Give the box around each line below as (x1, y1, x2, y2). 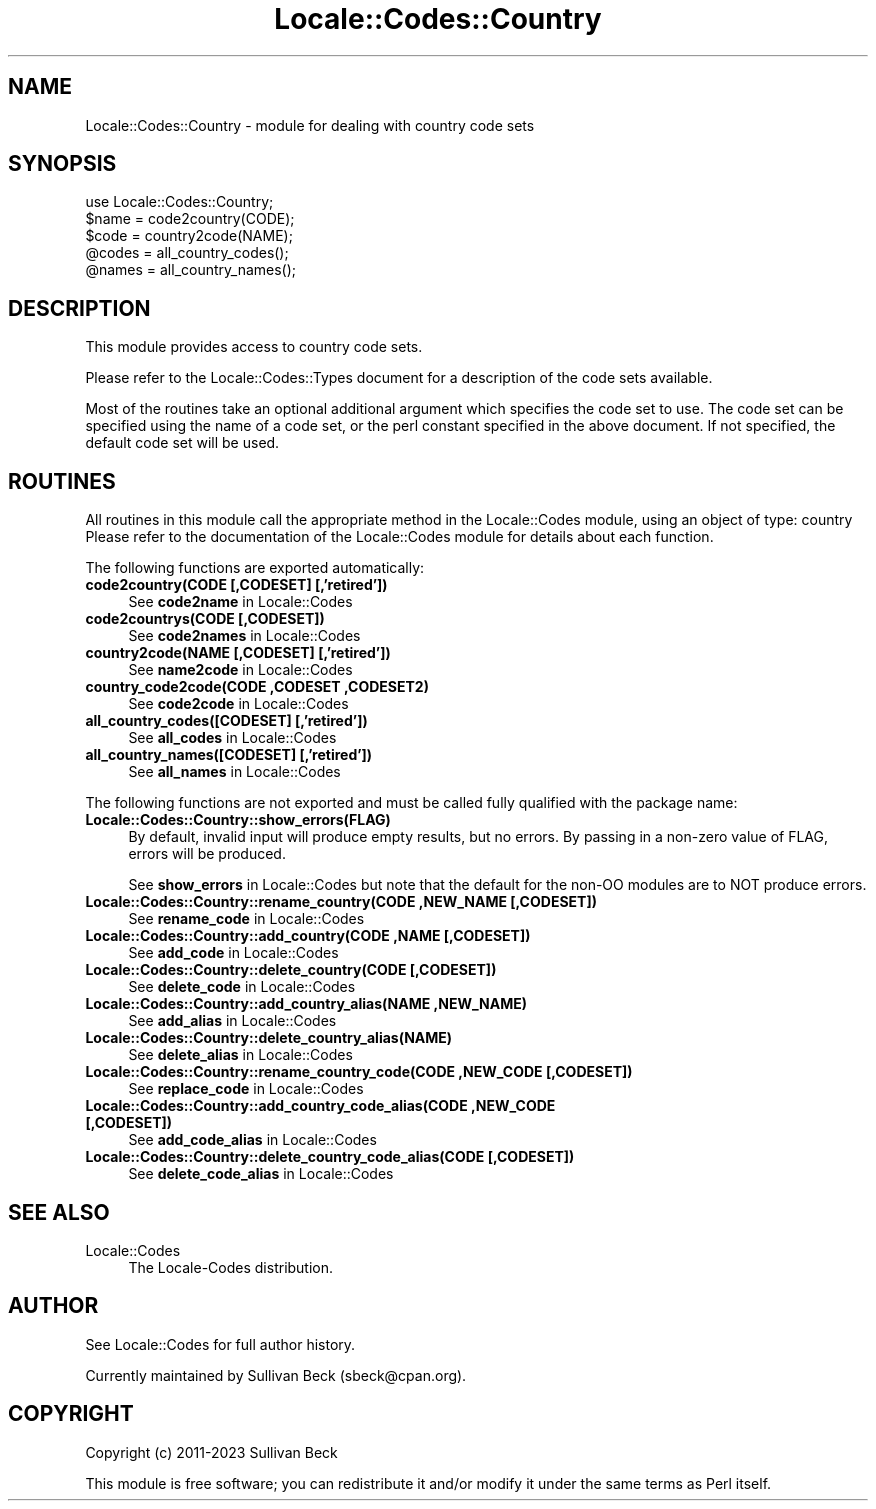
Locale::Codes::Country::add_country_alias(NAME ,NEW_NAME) (85, 995, 528, 1013)
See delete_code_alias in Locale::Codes (128, 1165, 394, 1183)
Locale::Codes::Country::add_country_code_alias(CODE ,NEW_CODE (85, 1097, 556, 1115)
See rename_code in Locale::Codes (128, 910, 365, 928)
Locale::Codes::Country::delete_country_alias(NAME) (85, 1029, 453, 1047)
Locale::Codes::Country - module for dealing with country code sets (85, 116, 535, 134)
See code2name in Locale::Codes (128, 593, 353, 611)
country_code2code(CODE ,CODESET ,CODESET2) (85, 678, 429, 696)
